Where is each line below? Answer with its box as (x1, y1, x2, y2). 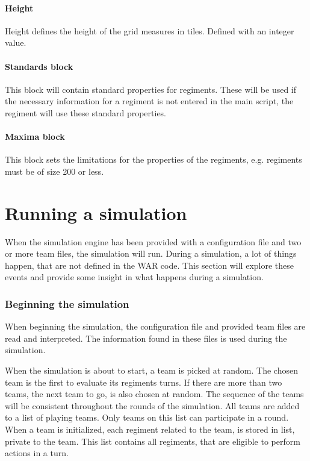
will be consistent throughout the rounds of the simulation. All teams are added (5, 399, 300, 412)
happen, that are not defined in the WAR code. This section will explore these (5, 259, 294, 271)
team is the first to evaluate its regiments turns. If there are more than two (5, 375, 282, 388)
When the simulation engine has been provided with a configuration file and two (5, 235, 302, 248)
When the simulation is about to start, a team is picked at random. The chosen (5, 364, 298, 377)
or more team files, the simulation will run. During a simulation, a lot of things (5, 247, 297, 260)
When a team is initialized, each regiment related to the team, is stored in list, (5, 423, 295, 436)
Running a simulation (5, 200, 187, 225)
